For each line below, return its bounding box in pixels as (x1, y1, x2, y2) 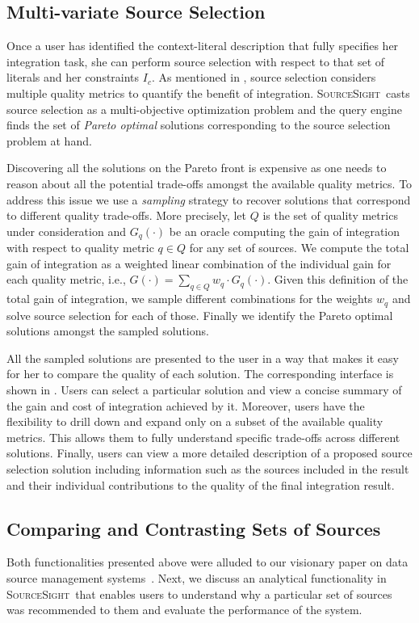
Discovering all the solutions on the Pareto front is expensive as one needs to (6, 159, 387, 176)
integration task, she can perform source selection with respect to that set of (6, 53, 385, 69)
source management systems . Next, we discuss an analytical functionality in (6, 569, 387, 586)
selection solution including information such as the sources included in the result (6, 460, 409, 477)
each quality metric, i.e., (6, 271, 126, 288)
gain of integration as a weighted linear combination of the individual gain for (6, 255, 392, 272)
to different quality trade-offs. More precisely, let (6, 207, 247, 224)
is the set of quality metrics (262, 207, 398, 224)
